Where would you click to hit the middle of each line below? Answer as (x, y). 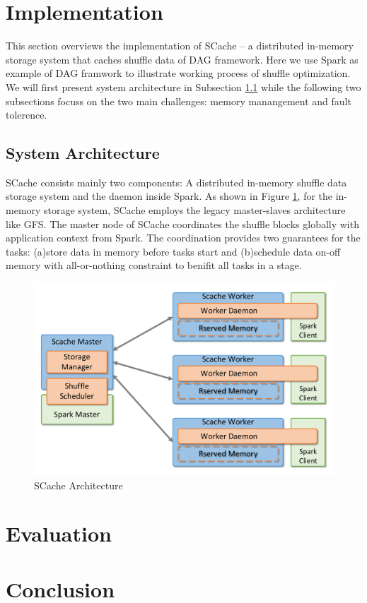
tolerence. (27, 115)
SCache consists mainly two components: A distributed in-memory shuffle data (176, 182)
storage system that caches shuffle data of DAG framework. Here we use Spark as (182, 59)
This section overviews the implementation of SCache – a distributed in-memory (180, 46)
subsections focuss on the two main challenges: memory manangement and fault (179, 101)
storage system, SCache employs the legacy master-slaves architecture (195, 210)
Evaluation (59, 533)
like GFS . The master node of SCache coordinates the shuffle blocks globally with (182, 223)
